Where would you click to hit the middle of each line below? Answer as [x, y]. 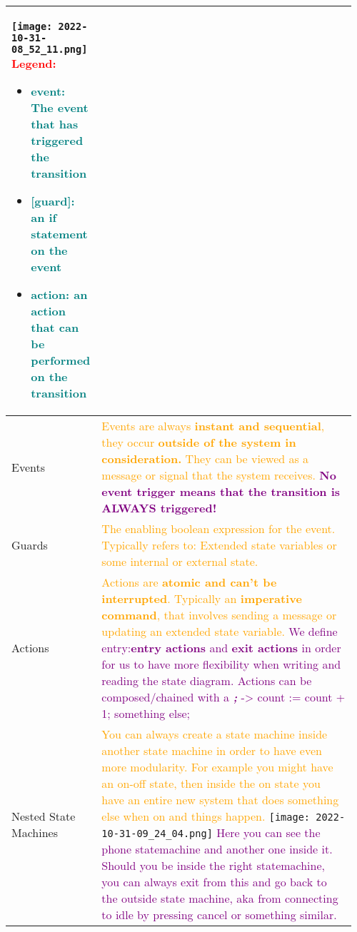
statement [59, 234]
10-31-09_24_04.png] [157, 834]
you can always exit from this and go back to [214, 882]
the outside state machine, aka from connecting [220, 898]
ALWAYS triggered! [159, 508]
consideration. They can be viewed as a [205, 459]
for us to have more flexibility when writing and [221, 664]
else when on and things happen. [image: [206, 816]
